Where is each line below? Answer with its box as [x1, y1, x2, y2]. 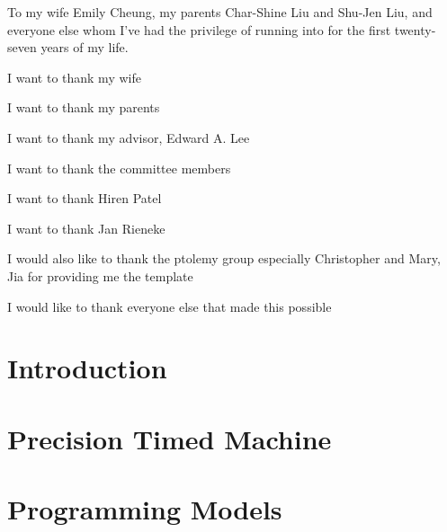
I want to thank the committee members [7, 158, 231, 177]
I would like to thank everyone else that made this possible [7, 297, 332, 315]
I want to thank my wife [7, 67, 141, 86]
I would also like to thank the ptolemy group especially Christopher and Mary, [7, 249, 441, 268]
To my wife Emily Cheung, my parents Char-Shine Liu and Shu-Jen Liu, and [7, 3, 433, 21]
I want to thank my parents [7, 98, 160, 117]
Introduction [7, 350, 167, 386]
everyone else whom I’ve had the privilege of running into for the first [7, 20, 391, 39]
